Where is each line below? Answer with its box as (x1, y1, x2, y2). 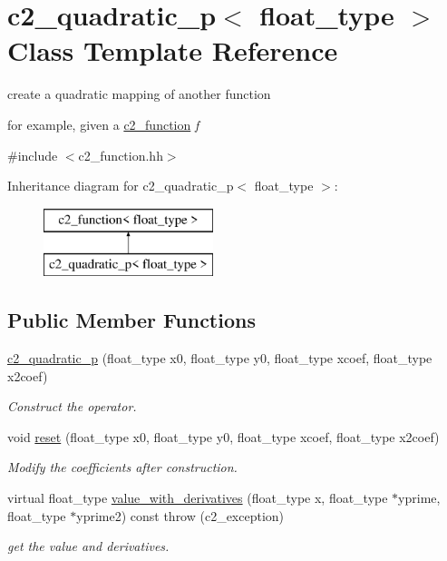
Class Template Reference (7, 32, 338, 69)
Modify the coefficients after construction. (7, 458, 238, 477)
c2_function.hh (78, 145, 163, 164)
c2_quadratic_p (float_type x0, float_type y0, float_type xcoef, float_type (7, 349, 432, 368)
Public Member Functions (7, 306, 256, 334)
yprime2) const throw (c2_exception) (76, 506, 285, 525)
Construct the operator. (7, 397, 137, 416)
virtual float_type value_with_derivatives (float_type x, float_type (7, 488, 388, 507)
